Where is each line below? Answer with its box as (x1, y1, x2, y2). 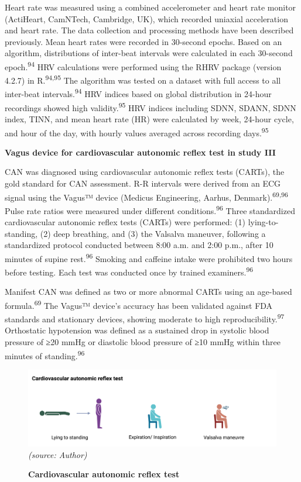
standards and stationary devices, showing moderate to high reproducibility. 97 (5, 311, 285, 325)
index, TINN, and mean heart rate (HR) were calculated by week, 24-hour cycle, (5, 112, 294, 125)
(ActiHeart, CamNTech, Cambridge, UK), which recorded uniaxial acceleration (5, 12, 288, 25)
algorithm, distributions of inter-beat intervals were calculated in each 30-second (5, 47, 293, 59)
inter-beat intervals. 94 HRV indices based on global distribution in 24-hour (5, 86, 272, 100)
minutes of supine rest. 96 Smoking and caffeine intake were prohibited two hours (5, 250, 293, 264)
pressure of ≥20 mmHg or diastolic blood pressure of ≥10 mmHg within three (5, 336, 281, 348)
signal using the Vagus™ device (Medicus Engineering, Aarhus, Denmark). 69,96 (5, 189, 288, 203)
